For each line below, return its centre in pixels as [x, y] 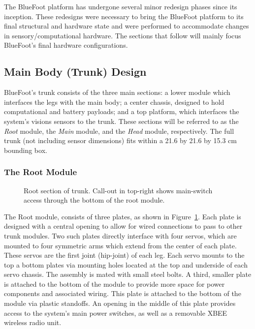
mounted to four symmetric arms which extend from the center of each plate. [120, 245]
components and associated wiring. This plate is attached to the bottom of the [123, 293]
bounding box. [26, 150]
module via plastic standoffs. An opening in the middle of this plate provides [120, 303]
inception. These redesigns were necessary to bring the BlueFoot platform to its [124, 16]
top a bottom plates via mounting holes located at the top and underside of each [126, 264]
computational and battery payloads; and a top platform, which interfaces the [122, 111]
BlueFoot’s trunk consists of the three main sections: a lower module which [117, 92]
